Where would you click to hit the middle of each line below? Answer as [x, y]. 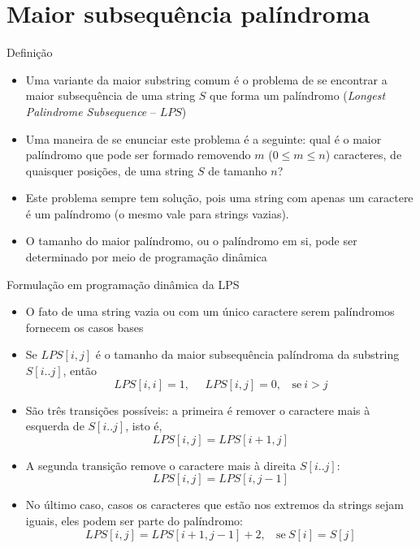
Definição [30, 52]
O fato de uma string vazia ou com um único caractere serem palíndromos [210, 311]
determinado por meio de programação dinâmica [146, 257]
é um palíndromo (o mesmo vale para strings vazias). [157, 213]
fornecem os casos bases [84, 327]
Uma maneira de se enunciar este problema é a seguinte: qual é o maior [204, 138]
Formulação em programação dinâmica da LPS [123, 284]
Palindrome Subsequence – [91, 111]
